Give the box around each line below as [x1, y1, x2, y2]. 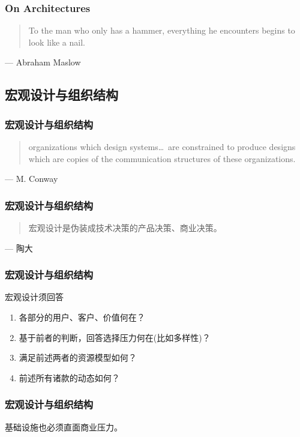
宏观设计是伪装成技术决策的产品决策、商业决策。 [28, 222, 222, 234]
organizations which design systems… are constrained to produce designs [28, 140, 296, 152]
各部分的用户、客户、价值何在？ [19, 311, 145, 323]
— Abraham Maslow [5, 56, 81, 68]
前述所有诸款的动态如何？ [19, 371, 120, 384]
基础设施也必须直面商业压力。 [5, 420, 122, 433]
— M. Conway [5, 172, 58, 185]
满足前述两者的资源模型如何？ [19, 351, 137, 364]
